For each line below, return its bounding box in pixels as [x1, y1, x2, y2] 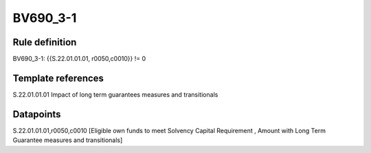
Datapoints [12, 108, 61, 120]
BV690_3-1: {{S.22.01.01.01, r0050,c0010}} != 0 [12, 55, 146, 63]
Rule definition [12, 36, 77, 48]
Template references [12, 72, 104, 84]
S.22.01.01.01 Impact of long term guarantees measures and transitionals [12, 90, 218, 99]
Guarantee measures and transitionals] [12, 136, 123, 144]
